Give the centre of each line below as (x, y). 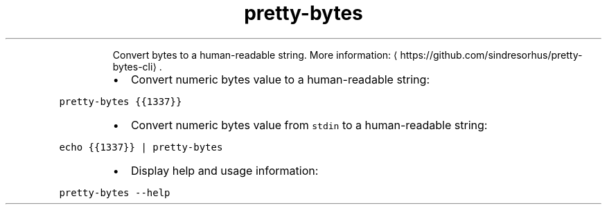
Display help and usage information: (225, 170)
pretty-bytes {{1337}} (121, 101)
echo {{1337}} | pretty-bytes (141, 147)
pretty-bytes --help (115, 192)
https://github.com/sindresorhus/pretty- (491, 55)
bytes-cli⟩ (134, 66)
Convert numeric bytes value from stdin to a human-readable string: (309, 125)
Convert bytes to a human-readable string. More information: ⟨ (255, 55)
